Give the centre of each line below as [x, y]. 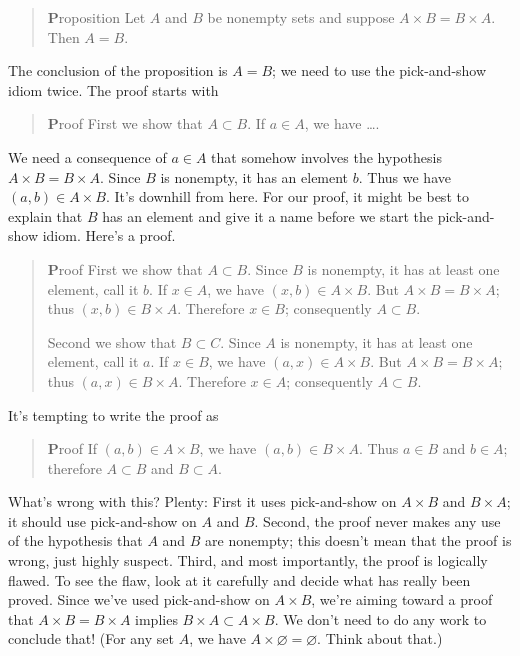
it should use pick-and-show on [102, 520]
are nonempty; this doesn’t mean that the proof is [358, 540]
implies [156, 618]
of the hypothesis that [75, 540]
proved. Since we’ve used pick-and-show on [139, 599]
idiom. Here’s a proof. [109, 235]
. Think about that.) [380, 638]
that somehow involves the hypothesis [326, 156]
